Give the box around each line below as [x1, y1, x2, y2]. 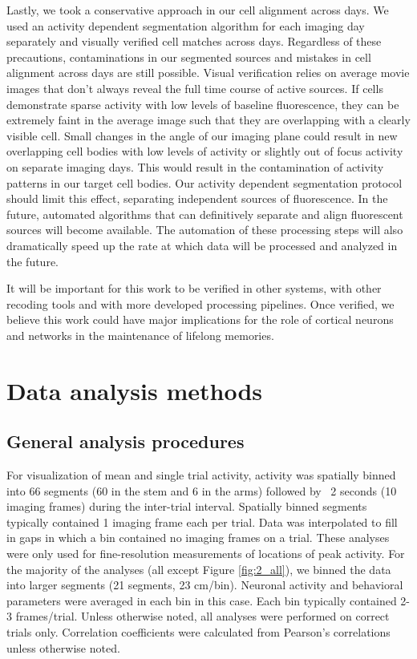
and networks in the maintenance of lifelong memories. [6, 326, 274, 343]
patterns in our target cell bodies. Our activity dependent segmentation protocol [6, 174, 403, 191]
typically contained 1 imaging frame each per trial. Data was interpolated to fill [6, 513, 398, 530]
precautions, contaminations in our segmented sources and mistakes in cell [6, 48, 371, 65]
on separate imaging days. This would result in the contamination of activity [6, 158, 384, 175]
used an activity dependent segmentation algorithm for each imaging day [6, 17, 365, 34]
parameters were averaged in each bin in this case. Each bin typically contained [6, 592, 397, 608]
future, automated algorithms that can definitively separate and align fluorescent [6, 205, 403, 222]
